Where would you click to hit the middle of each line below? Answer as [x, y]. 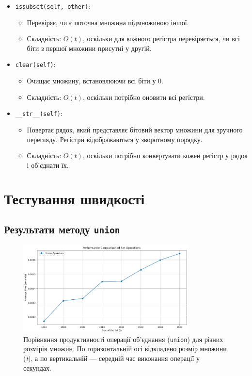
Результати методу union [62, 229]
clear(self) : [35, 64]
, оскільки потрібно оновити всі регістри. [144, 97]
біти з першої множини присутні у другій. [89, 48]
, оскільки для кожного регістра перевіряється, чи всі [161, 39]
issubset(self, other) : [53, 6]
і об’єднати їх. [48, 165]
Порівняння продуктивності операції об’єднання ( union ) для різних [123, 339]
